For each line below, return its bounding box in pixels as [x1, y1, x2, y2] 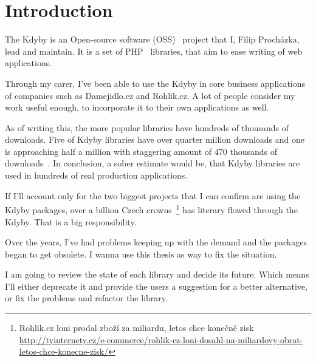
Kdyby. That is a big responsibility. [5, 215, 137, 228]
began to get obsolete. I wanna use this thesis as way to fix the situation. [5, 247, 277, 260]
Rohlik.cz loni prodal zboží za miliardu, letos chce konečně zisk [19, 321, 254, 334]
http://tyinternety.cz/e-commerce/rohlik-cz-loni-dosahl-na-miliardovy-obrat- [19, 333, 303, 346]
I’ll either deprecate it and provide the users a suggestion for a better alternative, [5, 279, 307, 292]
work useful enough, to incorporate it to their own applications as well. [5, 101, 269, 114]
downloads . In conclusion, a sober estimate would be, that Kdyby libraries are [5, 157, 300, 169]
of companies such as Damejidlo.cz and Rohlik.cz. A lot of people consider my [5, 89, 295, 101]
